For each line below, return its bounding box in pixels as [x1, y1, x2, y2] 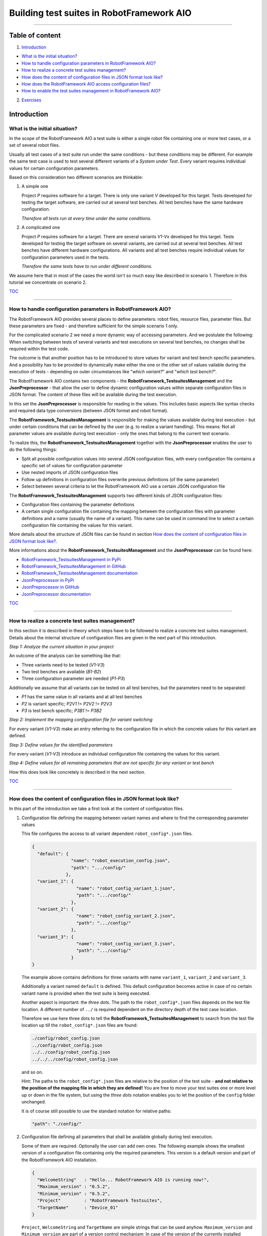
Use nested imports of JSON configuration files [21, 470, 118, 476]
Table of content [9, 31, 61, 40]
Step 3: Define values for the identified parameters [9, 742, 113, 748]
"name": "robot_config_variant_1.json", [76, 885, 176, 891]
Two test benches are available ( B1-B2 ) [21, 669, 101, 675]
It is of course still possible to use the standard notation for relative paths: [21, 1108, 172, 1114]
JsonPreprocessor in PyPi [21, 577, 74, 583]
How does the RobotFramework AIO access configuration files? [21, 81, 151, 87]
